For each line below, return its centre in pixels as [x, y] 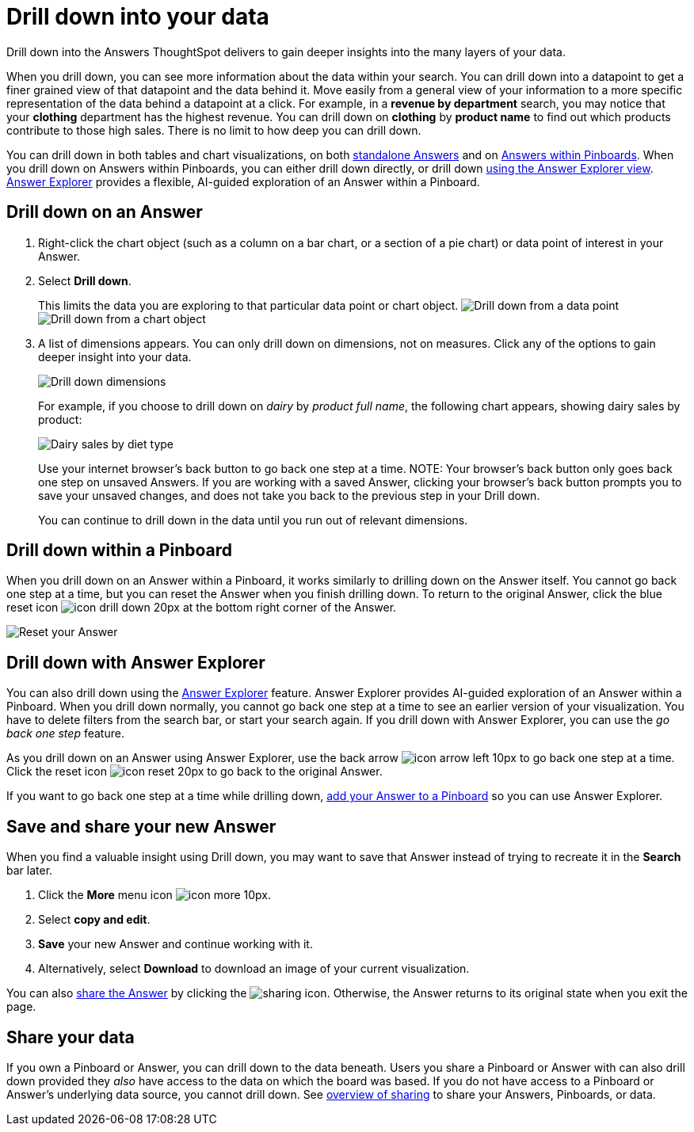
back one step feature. [65, 734]
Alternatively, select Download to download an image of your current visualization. [254, 969]
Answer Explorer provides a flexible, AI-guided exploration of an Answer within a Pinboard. [243, 181]
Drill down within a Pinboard [120, 551]
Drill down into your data [138, 17]
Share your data [71, 1037]
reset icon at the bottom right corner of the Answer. [202, 608]
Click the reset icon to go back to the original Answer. [194, 772]
